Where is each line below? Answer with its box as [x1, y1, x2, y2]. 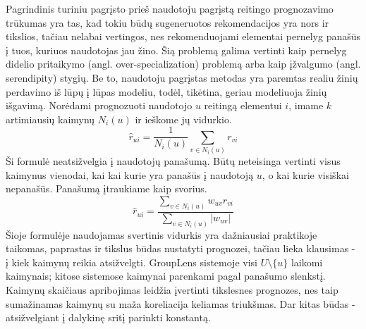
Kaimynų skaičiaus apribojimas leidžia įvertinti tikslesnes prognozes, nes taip [6, 283, 338, 297]
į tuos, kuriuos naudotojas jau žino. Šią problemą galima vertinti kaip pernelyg [6, 42, 347, 57]
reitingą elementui [204, 98, 282, 113]
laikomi [291, 254, 323, 269]
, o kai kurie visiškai [262, 167, 349, 182]
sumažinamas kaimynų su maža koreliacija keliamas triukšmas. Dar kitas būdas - [6, 296, 355, 311]
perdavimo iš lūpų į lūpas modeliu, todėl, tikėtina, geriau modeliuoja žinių [6, 84, 327, 99]
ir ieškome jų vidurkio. [135, 111, 232, 126]
